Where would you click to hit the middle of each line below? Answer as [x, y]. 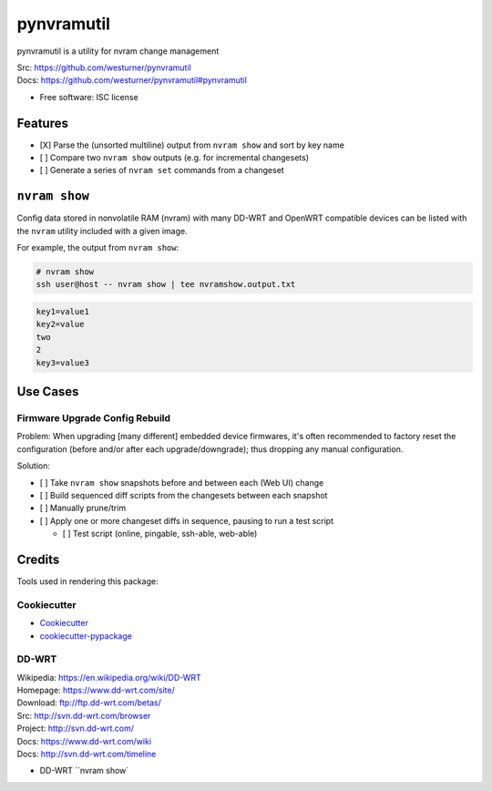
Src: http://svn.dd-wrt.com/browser [84, 715]
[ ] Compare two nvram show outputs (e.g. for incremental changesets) [174, 158]
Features [42, 123]
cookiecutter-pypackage [86, 636]
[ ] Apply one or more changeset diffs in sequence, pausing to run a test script [187, 520]
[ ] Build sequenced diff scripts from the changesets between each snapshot [184, 495]
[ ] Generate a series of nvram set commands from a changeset [162, 170]
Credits [38, 559]
